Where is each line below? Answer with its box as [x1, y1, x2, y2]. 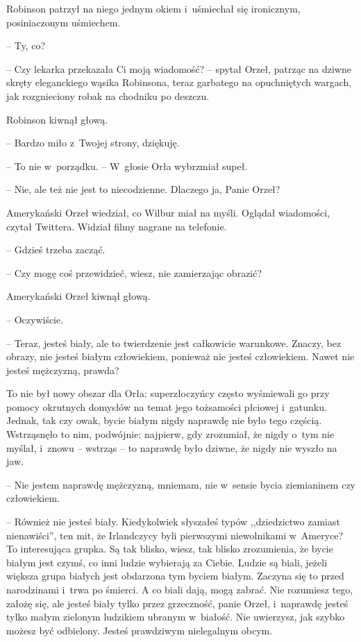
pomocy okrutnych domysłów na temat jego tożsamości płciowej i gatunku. [6, 399, 327, 414]
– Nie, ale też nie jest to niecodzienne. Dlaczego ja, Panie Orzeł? [6, 182, 280, 196]
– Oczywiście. [6, 312, 64, 326]
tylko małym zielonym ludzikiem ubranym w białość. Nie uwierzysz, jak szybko [6, 609, 345, 624]
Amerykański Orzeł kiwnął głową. [6, 289, 151, 303]
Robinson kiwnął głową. [6, 112, 108, 126]
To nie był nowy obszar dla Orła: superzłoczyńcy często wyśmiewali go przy [6, 386, 330, 400]
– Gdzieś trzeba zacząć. [6, 242, 106, 257]
